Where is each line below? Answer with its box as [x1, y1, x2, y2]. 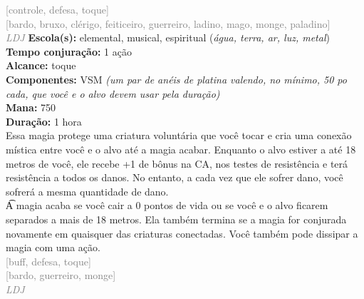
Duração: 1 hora [6, 113, 82, 128]
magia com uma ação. [6, 240, 100, 255]
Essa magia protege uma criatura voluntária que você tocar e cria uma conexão [6, 128, 352, 143]
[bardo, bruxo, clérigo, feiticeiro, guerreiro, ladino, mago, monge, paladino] [6, 16, 331, 31]
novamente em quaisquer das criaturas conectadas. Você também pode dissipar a [6, 225, 358, 240]
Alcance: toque [6, 58, 76, 73]
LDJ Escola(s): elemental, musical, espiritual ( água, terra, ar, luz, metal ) [6, 30, 330, 45]
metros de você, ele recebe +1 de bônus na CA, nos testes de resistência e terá [6, 156, 348, 171]
